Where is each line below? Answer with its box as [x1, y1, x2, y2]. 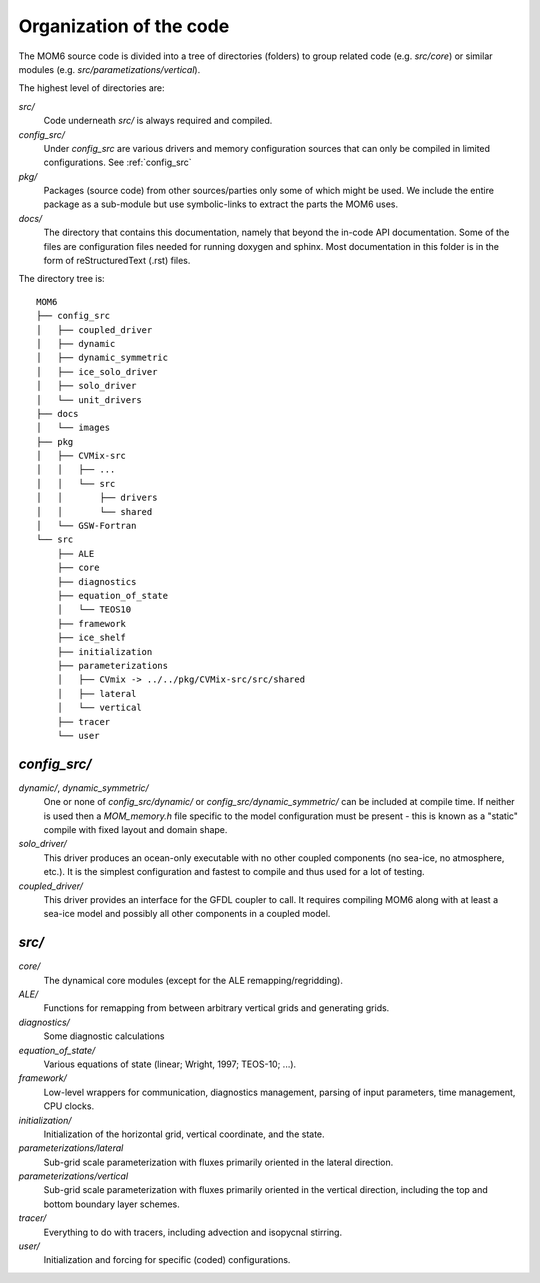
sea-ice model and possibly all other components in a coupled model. [43, 908, 331, 920]
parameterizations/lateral [18, 1142, 124, 1154]
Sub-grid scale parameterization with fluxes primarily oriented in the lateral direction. [43, 1156, 394, 1168]
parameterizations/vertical [18, 1170, 129, 1182]
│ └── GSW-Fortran [36, 520, 137, 532]
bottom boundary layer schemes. [43, 1198, 180, 1210]
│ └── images [36, 422, 111, 434]
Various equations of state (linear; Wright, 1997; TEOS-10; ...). [43, 1058, 297, 1070]
